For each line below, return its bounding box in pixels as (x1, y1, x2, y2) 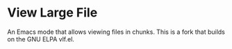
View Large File (7, 5, 98, 21)
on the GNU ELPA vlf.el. (7, 35, 75, 43)
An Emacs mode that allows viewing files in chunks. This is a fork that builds (7, 28, 226, 36)
